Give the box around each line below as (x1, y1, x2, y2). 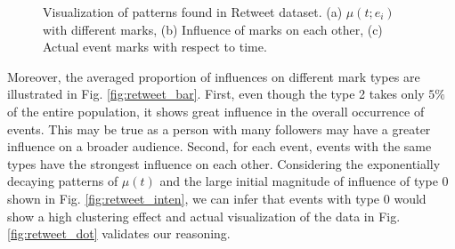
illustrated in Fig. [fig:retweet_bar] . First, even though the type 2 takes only (7, 84, 425, 103)
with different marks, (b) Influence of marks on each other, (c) (43, 20, 383, 38)
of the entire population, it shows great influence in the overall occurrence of (7, 101, 425, 120)
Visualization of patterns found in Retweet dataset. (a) (43, 3, 343, 20)
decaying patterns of (7, 172, 118, 190)
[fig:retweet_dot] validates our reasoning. (7, 224, 231, 243)
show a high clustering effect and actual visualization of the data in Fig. (7, 206, 401, 225)
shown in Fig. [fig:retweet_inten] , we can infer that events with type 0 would (7, 189, 427, 207)
